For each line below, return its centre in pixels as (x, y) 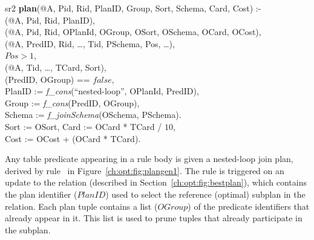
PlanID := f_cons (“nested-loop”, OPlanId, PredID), (102, 91)
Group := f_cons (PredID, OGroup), (72, 102)
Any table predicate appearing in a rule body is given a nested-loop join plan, (149, 159)
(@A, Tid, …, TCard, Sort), (56, 67)
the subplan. (28, 229)
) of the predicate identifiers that (249, 206)
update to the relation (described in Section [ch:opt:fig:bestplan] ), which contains (156, 182)
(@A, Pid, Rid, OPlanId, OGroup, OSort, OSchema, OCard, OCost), (133, 32)
